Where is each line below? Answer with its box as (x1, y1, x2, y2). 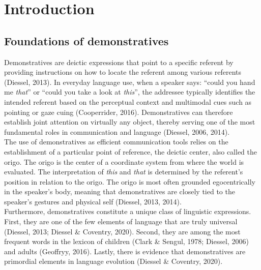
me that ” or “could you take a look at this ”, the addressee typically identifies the (4, 86, 255, 97)
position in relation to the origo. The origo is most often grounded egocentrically (4, 176, 255, 187)
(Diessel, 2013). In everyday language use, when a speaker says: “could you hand (4, 76, 255, 87)
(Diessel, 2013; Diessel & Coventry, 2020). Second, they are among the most (4, 226, 241, 236)
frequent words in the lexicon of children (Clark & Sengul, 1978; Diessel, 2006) (4, 236, 249, 247)
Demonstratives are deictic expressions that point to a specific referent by (4, 56, 234, 67)
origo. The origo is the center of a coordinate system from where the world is (4, 156, 244, 167)
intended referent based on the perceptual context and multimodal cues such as (4, 96, 252, 107)
